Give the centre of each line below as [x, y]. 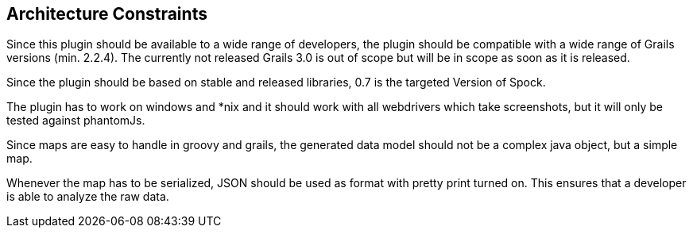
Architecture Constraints [107, 14]
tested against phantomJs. [76, 121]
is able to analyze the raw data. [88, 197]
